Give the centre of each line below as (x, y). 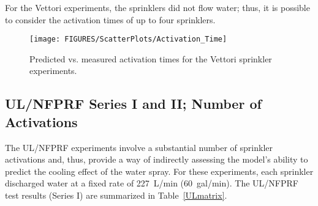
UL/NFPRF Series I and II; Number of (133, 104)
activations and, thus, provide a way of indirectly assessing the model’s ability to (157, 159)
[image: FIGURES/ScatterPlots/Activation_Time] (128, 39)
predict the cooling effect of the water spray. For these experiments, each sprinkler (159, 171)
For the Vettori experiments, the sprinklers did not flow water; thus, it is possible (157, 7)
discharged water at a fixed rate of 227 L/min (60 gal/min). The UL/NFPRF (152, 183)
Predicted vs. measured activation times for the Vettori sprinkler (151, 58)
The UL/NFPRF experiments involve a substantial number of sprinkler (139, 147)
